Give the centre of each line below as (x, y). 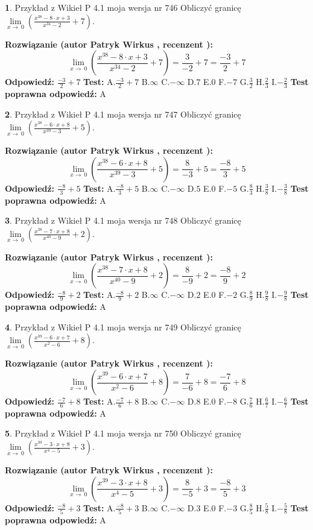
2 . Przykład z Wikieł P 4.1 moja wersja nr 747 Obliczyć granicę (123, 114)
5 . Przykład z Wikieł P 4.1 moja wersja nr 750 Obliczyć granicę (123, 433)
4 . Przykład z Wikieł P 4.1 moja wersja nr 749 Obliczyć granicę (123, 327)
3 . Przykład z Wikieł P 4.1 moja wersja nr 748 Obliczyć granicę (123, 220)
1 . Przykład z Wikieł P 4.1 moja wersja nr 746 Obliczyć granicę (123, 7)
